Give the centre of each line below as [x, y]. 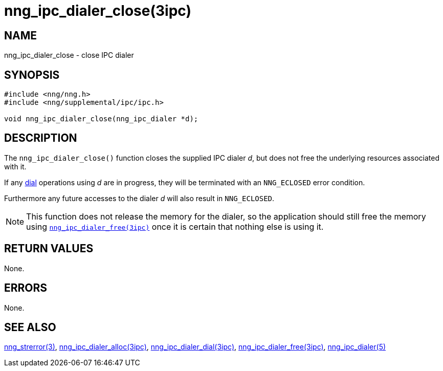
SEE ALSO [30, 327]
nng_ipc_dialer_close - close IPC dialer [69, 55]
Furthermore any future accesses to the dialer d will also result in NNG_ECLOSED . [139, 198]
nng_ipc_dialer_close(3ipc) [98, 11]
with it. [15, 166]
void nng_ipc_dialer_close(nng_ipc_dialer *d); [101, 119]
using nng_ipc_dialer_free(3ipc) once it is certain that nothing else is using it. [175, 226]
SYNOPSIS [32, 75]
